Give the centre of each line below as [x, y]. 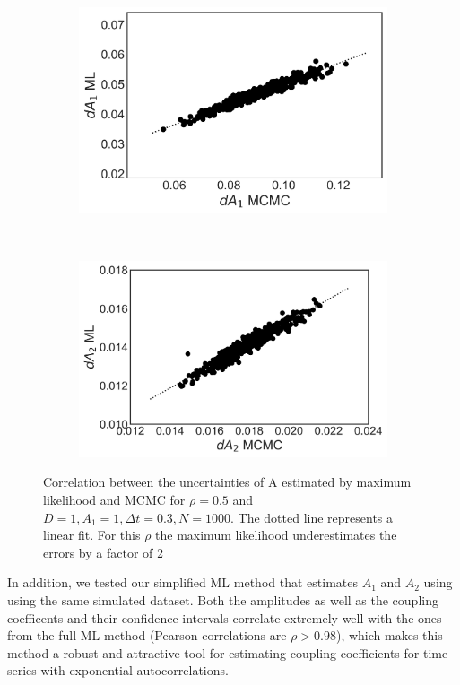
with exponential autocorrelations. [135, 670]
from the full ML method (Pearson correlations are [147, 635]
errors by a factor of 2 [104, 552]
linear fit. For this [92, 535]
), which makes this [389, 635]
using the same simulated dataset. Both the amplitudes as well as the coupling [223, 600]
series [22, 670]
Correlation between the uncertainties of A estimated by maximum [227, 482]
